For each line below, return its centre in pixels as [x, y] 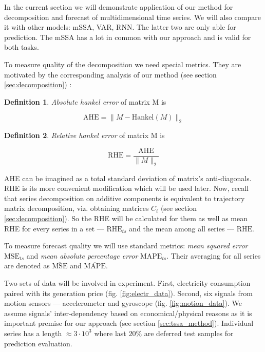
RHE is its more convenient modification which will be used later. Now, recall [126, 188]
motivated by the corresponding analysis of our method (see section [110, 74]
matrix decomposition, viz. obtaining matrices [77, 208]
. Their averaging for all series [214, 255]
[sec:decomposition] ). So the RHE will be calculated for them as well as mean [126, 218]
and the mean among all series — [182, 228]
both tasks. [22, 47]
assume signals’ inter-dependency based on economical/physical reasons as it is [128, 313]
